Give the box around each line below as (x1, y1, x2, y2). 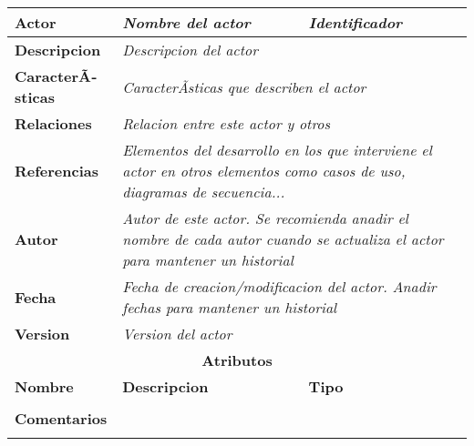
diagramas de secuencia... (122, 181, 285, 202)
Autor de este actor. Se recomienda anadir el (122, 208, 408, 228)
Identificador (308, 12, 403, 33)
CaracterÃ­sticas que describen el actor (122, 76, 366, 97)
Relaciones (15, 113, 92, 134)
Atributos (201, 350, 273, 370)
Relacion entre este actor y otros (122, 113, 331, 134)
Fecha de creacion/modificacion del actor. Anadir (122, 276, 437, 297)
